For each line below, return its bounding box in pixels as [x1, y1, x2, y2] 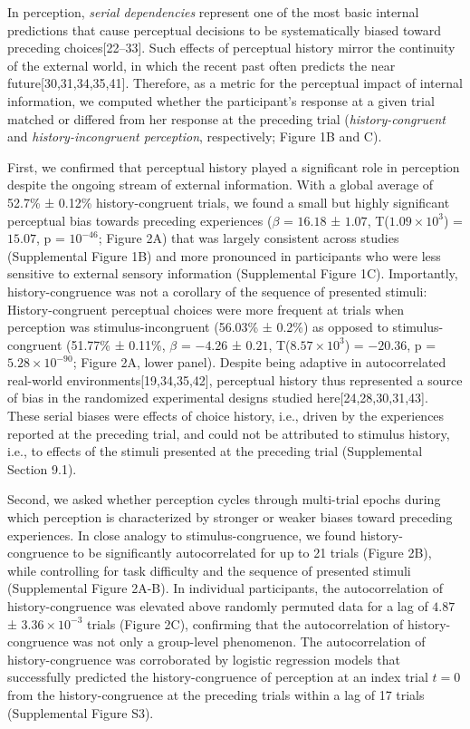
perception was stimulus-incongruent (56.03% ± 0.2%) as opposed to [7, 317, 388, 336]
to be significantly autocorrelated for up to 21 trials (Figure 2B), [72, 543, 432, 562]
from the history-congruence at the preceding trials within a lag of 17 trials [7, 685, 425, 704]
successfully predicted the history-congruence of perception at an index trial [7, 667, 428, 686]
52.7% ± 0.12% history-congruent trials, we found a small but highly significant [7, 192, 450, 211]
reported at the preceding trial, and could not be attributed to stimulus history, [7, 423, 450, 442]
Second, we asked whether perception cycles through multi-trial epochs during [7, 490, 441, 509]
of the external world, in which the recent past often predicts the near [7, 55, 396, 74]
